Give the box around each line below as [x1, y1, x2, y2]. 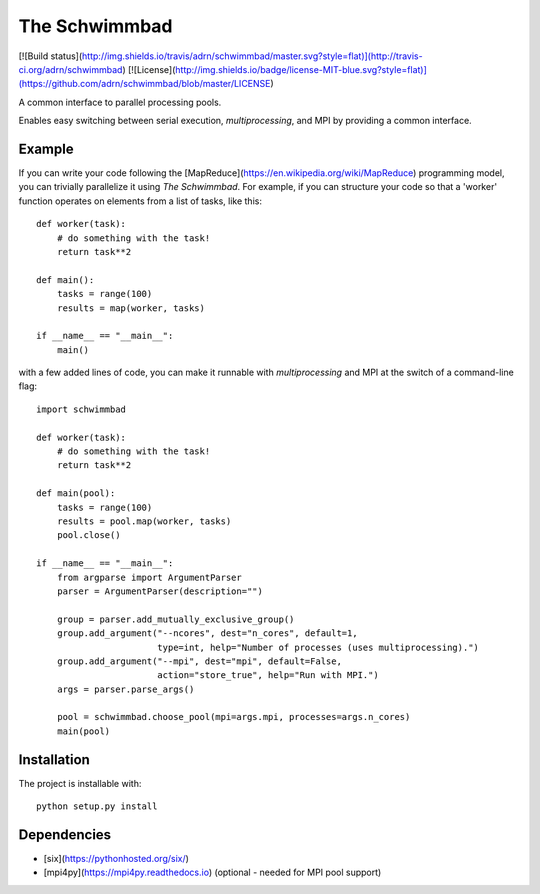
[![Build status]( [18, 50, 83, 62]
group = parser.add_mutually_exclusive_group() [56, 613, 295, 625]
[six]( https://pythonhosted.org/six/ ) [43, 853, 190, 865]
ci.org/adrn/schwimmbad [18, 63, 123, 75]
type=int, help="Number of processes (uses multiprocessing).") [156, 641, 480, 653]
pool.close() [56, 530, 121, 541]
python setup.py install [36, 801, 158, 812]
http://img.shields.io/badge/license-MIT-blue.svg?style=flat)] [175, 63, 427, 75]
